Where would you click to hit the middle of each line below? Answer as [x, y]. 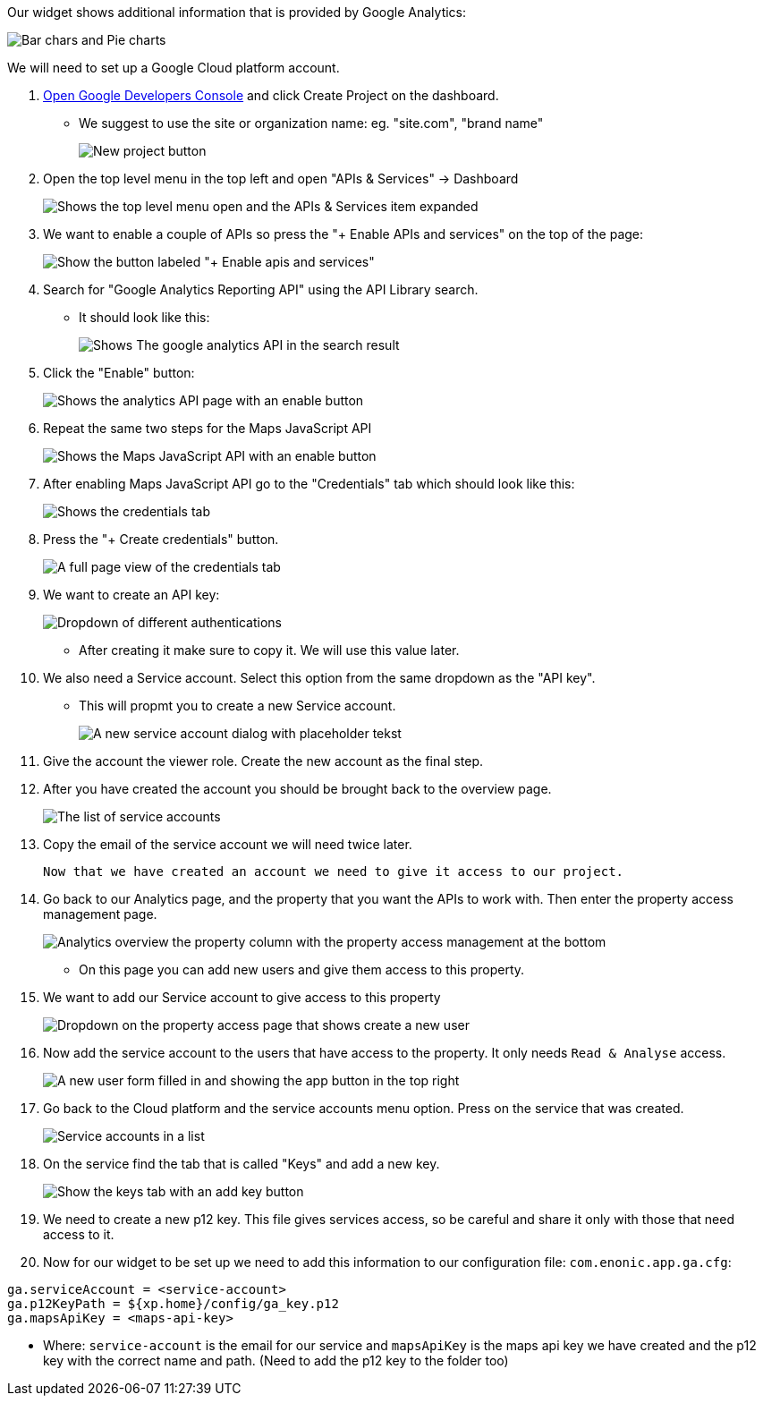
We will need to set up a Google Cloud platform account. [174, 68]
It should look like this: [144, 317]
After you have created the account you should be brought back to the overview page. [297, 789]
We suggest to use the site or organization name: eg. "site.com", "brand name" [311, 123]
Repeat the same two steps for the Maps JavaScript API [208, 428]
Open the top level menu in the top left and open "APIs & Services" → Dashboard [281, 179]
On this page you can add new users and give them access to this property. [302, 969]
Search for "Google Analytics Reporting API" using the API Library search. [261, 289]
